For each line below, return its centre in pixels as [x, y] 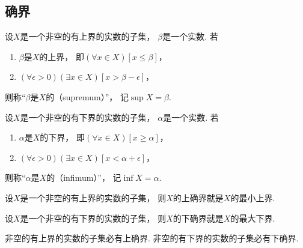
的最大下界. [253, 218]
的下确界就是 [198, 218]
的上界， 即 [62, 56]
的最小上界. [253, 197]
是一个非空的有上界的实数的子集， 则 [93, 197]
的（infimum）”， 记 [84, 177]
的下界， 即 [63, 137]
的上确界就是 [198, 197]
